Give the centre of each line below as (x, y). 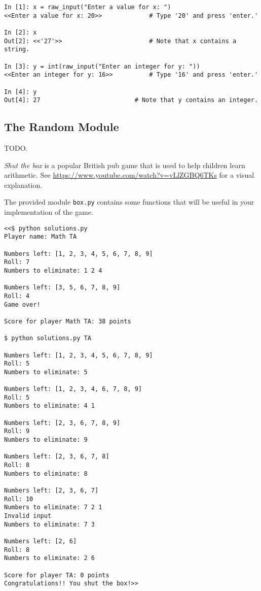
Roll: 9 (17, 431)
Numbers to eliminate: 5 (46, 372)
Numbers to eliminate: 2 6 (49, 558)
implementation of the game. (49, 212)
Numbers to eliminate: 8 (46, 473)
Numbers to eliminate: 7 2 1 (53, 507)
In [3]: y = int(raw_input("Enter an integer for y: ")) (102, 66)
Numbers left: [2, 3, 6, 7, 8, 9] (62, 423)
